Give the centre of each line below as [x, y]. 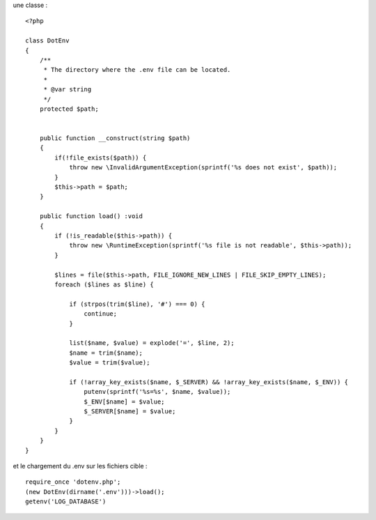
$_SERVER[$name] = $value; [130, 412]
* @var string [68, 90]
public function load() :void [91, 216]
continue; [101, 314]
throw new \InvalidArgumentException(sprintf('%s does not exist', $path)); [203, 168]
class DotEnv [47, 41]
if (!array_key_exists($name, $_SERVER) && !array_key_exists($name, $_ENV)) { [209, 382]
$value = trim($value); [110, 363]
